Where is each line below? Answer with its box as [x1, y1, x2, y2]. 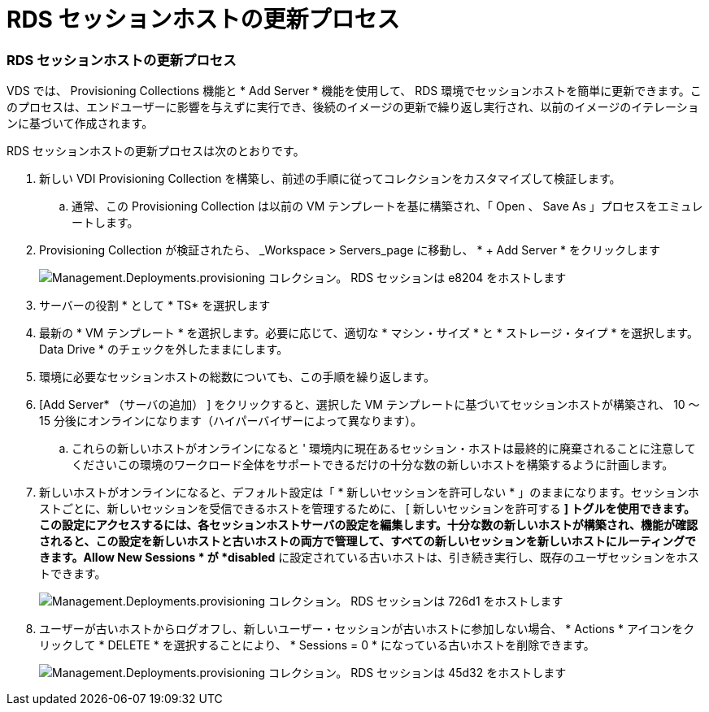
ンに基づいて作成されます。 [7, 116, 154, 131]
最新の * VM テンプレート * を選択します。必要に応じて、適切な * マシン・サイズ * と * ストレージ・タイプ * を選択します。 [39, 326, 698, 341]
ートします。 [72, 215, 139, 230]
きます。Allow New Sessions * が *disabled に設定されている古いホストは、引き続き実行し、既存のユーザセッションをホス [39, 550, 699, 565]
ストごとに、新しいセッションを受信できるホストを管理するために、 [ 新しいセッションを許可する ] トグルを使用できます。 [39, 501, 695, 516]
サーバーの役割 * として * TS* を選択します [39, 298, 271, 313]
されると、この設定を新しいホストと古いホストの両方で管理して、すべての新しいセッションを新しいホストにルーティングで [39, 534, 696, 549]
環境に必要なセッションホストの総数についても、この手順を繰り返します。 [39, 370, 436, 384]
